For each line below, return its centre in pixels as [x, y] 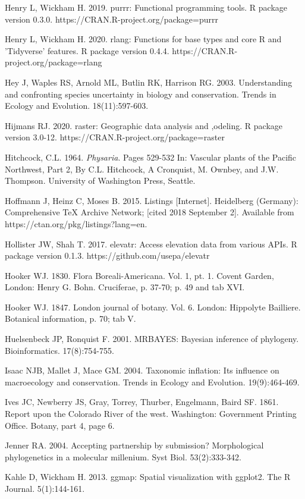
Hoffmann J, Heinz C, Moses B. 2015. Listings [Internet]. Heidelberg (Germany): [152, 200]
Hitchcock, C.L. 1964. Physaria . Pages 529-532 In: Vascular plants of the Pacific [151, 157]
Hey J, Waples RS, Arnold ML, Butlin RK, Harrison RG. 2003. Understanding [149, 82]
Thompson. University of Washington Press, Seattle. [100, 181]
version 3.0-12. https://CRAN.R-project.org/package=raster [115, 137]
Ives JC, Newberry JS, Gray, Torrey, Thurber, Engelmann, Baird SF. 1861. [142, 402]
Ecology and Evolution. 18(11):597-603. [77, 106]
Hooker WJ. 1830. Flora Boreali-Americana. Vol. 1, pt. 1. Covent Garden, [139, 275]
